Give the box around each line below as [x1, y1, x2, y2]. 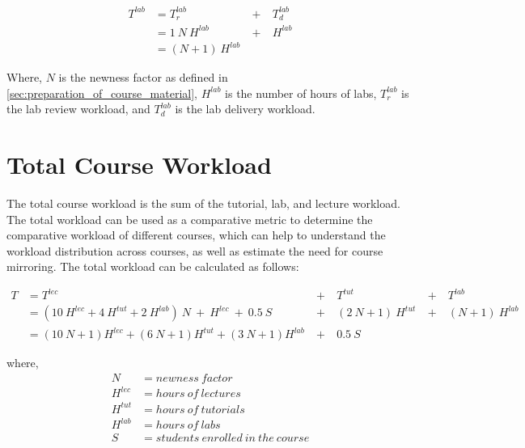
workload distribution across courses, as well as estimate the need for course [6, 242, 383, 259]
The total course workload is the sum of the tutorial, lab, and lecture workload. [6, 194, 400, 211]
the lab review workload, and [6, 100, 150, 117]
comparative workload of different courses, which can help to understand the [6, 226, 386, 243]
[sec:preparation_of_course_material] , [6, 84, 198, 101]
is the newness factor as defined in [58, 69, 228, 86]
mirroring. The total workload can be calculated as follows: [6, 258, 299, 275]
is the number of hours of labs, [225, 84, 377, 101]
